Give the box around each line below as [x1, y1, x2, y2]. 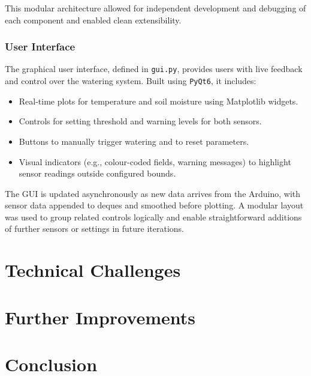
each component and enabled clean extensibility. [5, 13, 182, 26]
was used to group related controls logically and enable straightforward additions [5, 210, 302, 223]
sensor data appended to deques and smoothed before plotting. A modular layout [5, 199, 304, 211]
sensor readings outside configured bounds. [19, 167, 176, 180]
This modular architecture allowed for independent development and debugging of [5, 2, 306, 14]
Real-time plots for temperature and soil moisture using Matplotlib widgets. [19, 94, 298, 107]
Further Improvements [5, 305, 195, 329]
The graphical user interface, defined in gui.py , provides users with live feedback [5, 62, 303, 75]
